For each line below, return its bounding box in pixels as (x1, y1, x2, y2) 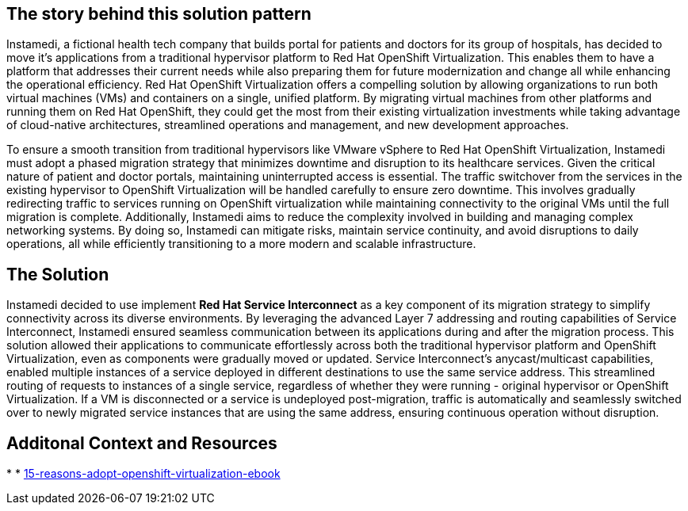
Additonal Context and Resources (6, 433, 277, 453)
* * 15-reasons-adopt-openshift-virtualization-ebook (6, 467, 281, 481)
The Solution (6, 264, 109, 284)
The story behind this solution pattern (6, 4, 312, 24)
